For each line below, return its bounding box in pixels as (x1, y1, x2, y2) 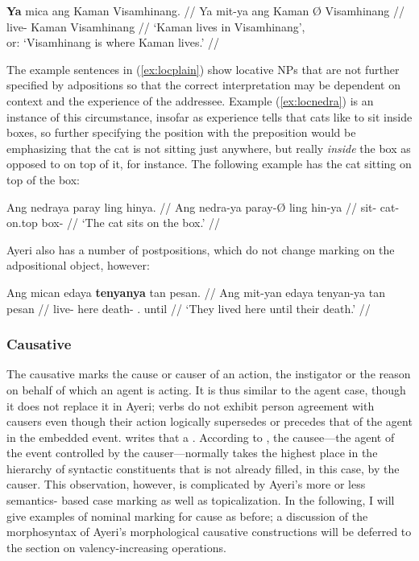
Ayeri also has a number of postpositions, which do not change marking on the (6, 241, 395, 258)
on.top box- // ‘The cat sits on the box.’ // (6, 214, 220, 231)
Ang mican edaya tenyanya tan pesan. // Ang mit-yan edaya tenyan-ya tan (6, 283, 386, 300)
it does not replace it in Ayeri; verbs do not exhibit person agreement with (6, 397, 375, 414)
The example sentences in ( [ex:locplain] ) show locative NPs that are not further (6, 60, 400, 77)
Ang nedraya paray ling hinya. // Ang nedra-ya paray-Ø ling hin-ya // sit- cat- (6, 198, 400, 215)
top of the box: (6, 171, 81, 188)
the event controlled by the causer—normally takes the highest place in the (6, 444, 378, 461)
